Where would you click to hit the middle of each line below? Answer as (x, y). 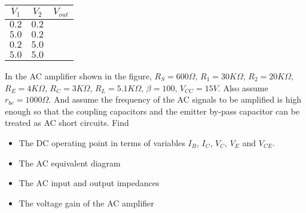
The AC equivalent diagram (70, 163)
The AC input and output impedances (89, 183)
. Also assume (243, 87)
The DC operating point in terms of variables (102, 142)
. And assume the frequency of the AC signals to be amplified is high (175, 99)
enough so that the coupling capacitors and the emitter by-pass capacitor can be (152, 111)
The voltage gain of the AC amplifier (86, 203)
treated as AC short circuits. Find (67, 123)
